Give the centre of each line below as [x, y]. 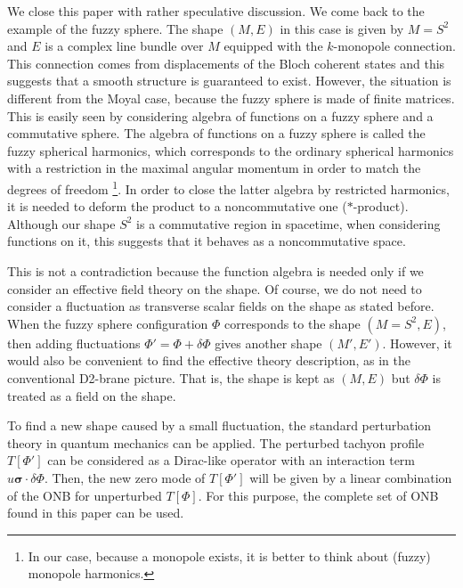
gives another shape [268, 343]
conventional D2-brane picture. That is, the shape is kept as [171, 377]
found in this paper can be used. [96, 513]
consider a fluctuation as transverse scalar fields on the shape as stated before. [221, 306]
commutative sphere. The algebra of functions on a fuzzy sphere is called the [216, 133]
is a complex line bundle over [124, 46]
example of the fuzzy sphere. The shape [115, 28]
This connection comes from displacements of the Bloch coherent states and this [226, 63]
